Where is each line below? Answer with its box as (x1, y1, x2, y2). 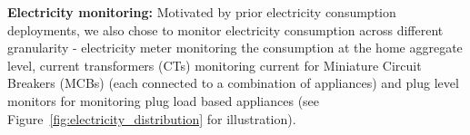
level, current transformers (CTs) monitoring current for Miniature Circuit (7, 55, 422, 74)
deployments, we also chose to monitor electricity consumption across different (7, 20, 444, 39)
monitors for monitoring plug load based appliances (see (7, 91, 320, 110)
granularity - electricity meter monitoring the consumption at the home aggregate (7, 38, 463, 57)
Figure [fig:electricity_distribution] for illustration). (7, 109, 296, 128)
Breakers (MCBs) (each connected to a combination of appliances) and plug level (7, 73, 459, 92)
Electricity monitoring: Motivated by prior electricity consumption (7, 3, 396, 21)
